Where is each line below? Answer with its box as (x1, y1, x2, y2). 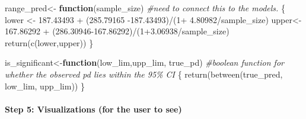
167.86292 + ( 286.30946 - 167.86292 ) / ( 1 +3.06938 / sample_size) (5, 25, 230, 37)
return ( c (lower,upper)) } (5, 36, 94, 49)
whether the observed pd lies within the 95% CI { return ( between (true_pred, (5, 67, 283, 80)
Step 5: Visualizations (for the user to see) (5, 102, 182, 115)
